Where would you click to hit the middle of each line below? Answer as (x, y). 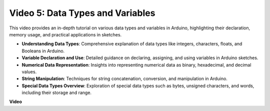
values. (29, 72)
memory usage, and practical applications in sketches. (65, 34)
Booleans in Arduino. (43, 51)
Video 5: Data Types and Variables (82, 13)
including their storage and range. (57, 93)
